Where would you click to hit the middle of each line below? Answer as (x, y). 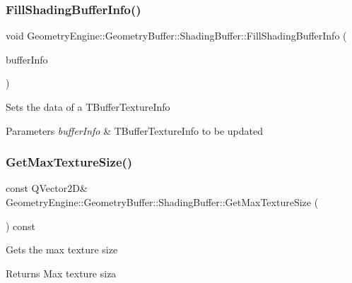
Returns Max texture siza (61, 273)
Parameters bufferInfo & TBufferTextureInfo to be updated (134, 130)
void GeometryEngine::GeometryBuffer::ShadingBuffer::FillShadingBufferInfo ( (176, 36)
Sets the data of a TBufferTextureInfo (88, 107)
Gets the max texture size (62, 249)
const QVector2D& (47, 188)
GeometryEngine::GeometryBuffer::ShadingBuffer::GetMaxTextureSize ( (162, 202)
